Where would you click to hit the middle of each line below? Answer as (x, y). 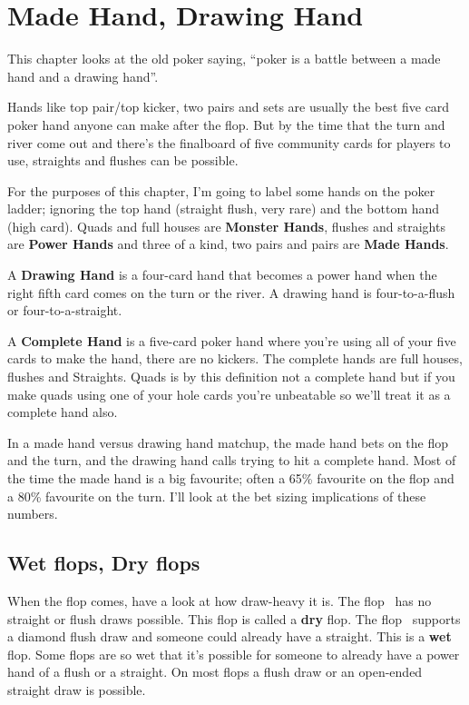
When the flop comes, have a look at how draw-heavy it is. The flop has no (220, 600)
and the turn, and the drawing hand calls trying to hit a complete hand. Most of (232, 460)
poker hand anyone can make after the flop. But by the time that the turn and (226, 124)
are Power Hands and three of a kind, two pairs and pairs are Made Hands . (228, 244)
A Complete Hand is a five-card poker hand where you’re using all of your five (232, 340)
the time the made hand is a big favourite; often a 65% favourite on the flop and (231, 478)
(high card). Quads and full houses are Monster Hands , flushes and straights (226, 226)
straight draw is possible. (77, 689)
